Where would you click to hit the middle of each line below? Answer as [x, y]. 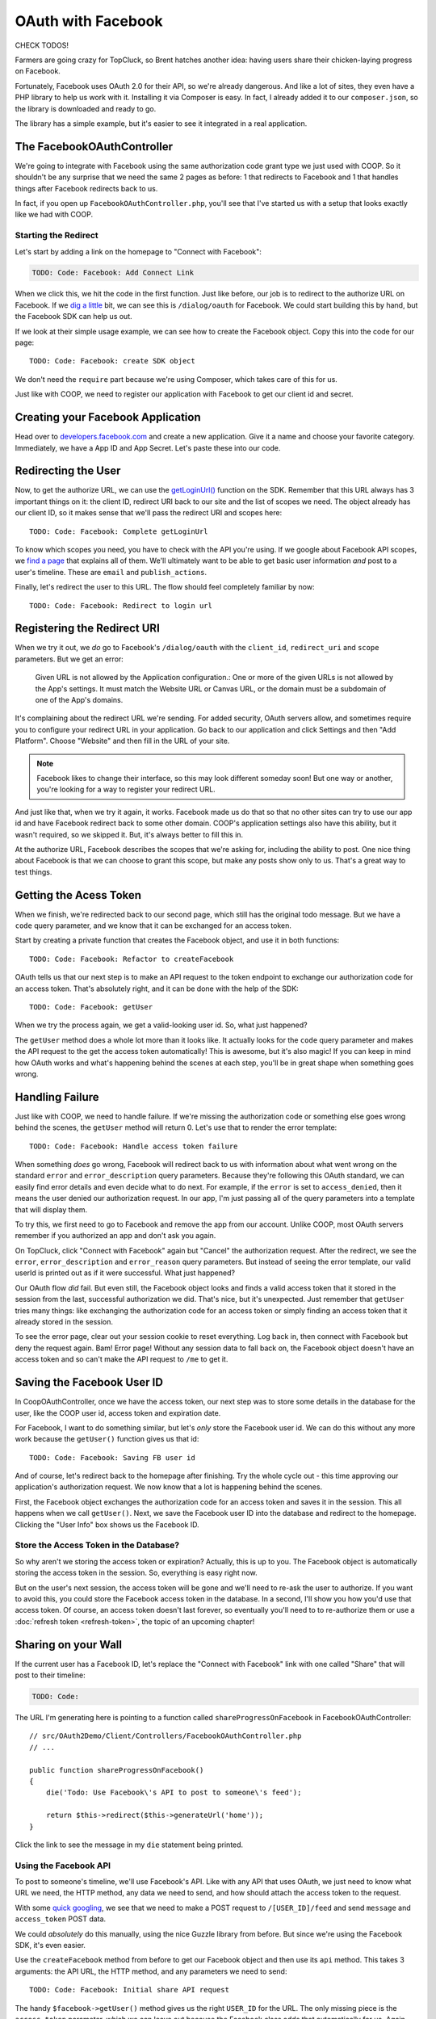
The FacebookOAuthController [94, 147]
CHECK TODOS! [42, 45]
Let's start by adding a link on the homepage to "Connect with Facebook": [138, 251]
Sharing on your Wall [69, 1645]
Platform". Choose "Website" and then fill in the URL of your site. [122, 741]
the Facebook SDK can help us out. [73, 317]
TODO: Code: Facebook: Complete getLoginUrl [119, 531]
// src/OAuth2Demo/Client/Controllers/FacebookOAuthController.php [166, 1736]
